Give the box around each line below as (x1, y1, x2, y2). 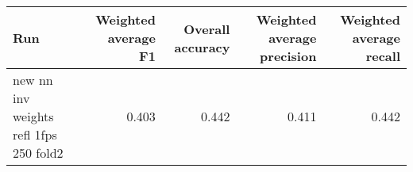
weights (13, 107, 54, 125)
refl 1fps (13, 125, 57, 143)
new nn (13, 71, 53, 89)
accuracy (174, 37, 230, 56)
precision (260, 47, 317, 65)
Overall (183, 19, 230, 38)
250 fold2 (13, 143, 64, 162)
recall (365, 47, 400, 65)
